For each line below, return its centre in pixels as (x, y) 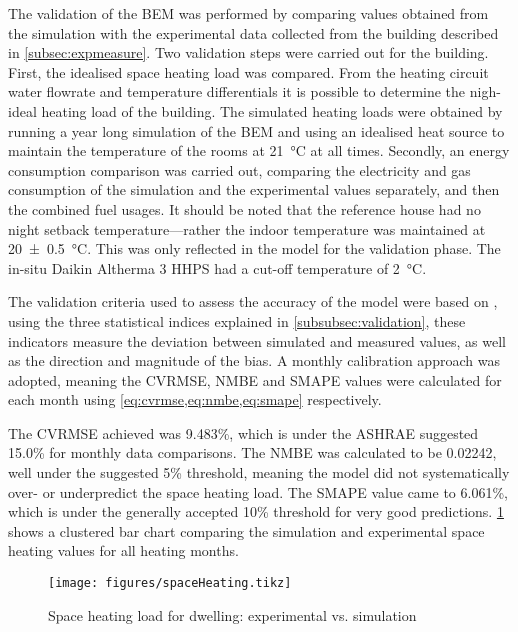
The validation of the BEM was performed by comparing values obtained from (248, 13)
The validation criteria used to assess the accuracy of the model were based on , (253, 301)
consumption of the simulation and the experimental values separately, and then (254, 189)
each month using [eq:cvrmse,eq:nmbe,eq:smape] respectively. (195, 399)
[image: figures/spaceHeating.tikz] (170, 583)
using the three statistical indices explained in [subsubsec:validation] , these (237, 320)
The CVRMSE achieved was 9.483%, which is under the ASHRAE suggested (243, 432)
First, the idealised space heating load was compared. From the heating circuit (248, 71)
